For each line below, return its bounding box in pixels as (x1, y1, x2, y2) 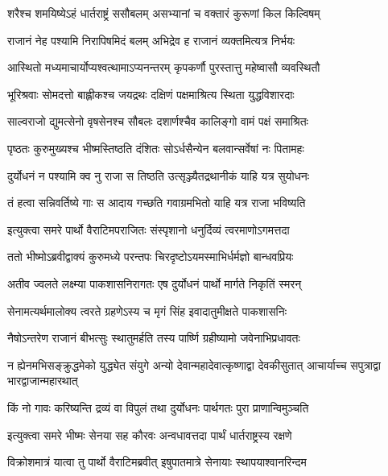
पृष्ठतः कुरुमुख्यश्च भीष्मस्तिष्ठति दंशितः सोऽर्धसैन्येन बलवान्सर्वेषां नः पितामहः (7, 139, 304, 156)
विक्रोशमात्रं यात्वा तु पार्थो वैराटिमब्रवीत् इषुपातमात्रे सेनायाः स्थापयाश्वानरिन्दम (7, 453, 307, 470)
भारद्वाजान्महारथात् (7, 372, 78, 389)
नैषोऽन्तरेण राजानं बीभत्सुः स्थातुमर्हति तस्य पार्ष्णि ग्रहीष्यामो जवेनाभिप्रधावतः (7, 329, 300, 346)
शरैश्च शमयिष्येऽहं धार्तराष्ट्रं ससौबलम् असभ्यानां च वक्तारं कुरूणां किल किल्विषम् (7, 5, 320, 21)
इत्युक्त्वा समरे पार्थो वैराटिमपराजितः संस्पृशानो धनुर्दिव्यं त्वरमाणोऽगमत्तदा (7, 221, 290, 238)
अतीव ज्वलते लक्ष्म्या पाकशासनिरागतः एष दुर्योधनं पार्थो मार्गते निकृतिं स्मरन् (7, 275, 302, 292)
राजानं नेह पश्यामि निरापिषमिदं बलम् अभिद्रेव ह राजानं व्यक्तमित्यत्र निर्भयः (7, 31, 295, 48)
